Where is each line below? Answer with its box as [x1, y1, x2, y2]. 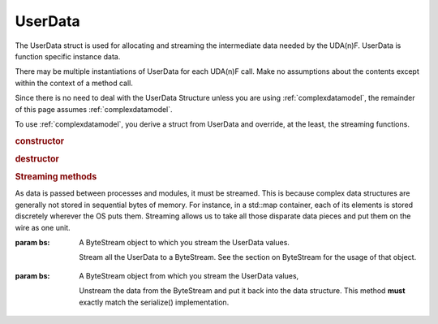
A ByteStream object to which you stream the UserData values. [79, 238, 290, 248]
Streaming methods [15, 171, 97, 183]
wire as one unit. [15, 222, 71, 232]
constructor [15, 135, 65, 146]
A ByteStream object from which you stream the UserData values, [79, 270, 299, 280]
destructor [15, 153, 60, 164]
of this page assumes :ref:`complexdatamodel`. [15, 104, 174, 114]
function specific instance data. [15, 51, 121, 61]
